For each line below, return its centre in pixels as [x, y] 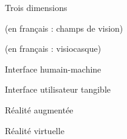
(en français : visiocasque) [53, 48]
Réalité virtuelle [35, 130]
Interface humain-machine [53, 69]
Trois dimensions [36, 7]
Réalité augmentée [39, 109]
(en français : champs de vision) [64, 28]
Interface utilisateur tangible [58, 89]
